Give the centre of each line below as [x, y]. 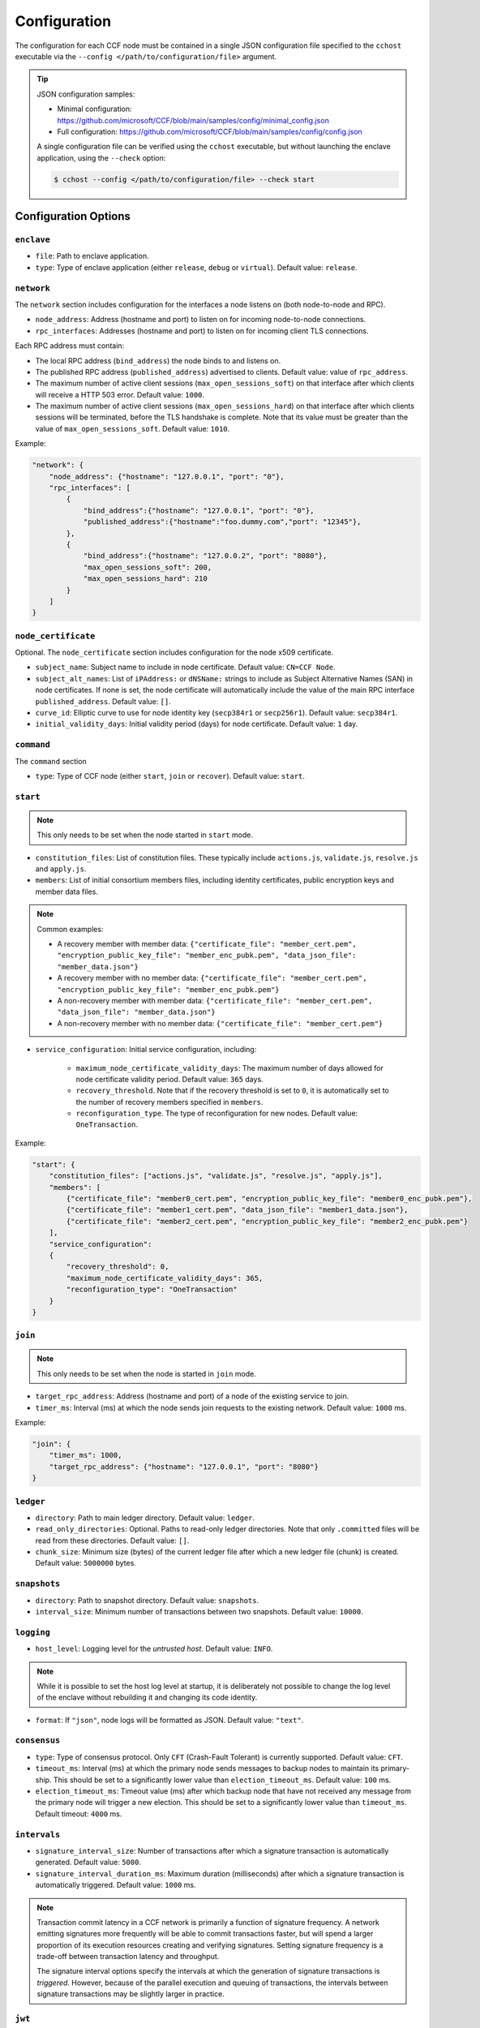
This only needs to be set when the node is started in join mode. [147, 1373]
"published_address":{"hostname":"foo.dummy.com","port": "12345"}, [222, 522]
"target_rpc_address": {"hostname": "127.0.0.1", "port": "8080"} [184, 1467]
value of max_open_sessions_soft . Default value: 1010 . [133, 428]
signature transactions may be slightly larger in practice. [131, 1994]
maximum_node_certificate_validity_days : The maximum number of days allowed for [230, 1068]
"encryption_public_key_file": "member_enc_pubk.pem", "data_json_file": [207, 956]
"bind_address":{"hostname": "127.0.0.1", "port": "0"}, [199, 510]
